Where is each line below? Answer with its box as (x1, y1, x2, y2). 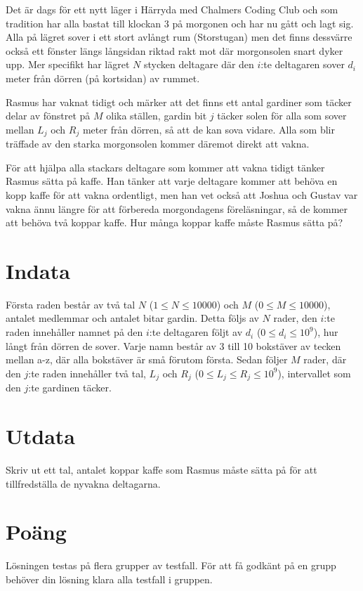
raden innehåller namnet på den (6, 325, 143, 339)
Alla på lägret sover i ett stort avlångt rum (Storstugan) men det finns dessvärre (6, 30, 352, 44)
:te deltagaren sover (260, 57, 345, 72)
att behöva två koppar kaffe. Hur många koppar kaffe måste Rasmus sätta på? (6, 215, 343, 230)
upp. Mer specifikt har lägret (6, 57, 130, 72)
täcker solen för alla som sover (217, 108, 347, 123)
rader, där (303, 352, 347, 367)
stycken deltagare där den (143, 57, 254, 72)
